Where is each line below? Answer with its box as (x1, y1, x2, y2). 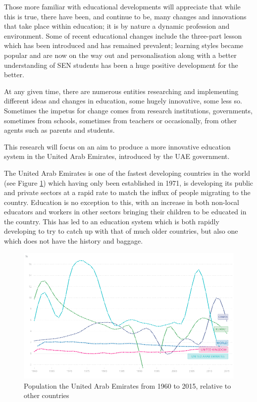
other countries (24, 390, 69, 401)
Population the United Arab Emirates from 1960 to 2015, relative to (24, 380, 231, 391)
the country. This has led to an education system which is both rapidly (4, 216, 219, 226)
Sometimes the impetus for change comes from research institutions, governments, (4, 105, 253, 115)
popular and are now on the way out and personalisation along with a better (4, 50, 237, 60)
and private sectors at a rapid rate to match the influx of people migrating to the (4, 187, 251, 198)
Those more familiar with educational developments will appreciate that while (4, 1, 241, 11)
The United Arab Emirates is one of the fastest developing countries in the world (4, 167, 250, 178)
